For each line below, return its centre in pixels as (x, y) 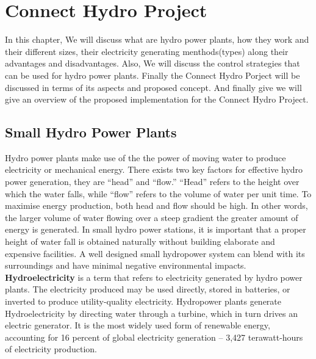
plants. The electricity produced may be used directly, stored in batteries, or (148, 289)
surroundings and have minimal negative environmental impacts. (126, 265)
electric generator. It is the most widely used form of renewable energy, (138, 325)
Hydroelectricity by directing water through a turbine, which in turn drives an (151, 313)
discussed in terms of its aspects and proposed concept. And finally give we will (153, 87)
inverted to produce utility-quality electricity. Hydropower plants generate (143, 301)
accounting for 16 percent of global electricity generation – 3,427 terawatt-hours (154, 337)
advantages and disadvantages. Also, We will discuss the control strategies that (153, 63)
